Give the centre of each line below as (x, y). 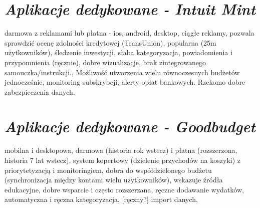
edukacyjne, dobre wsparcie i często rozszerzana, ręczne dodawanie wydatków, (124, 189)
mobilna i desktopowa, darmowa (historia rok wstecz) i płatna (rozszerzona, (121, 150)
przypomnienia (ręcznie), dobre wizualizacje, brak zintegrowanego (105, 62)
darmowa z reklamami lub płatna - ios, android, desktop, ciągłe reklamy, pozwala (129, 33)
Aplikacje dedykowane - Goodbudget (130, 126)
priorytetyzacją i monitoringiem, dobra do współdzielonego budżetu (108, 170)
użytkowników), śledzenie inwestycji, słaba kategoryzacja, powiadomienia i (118, 52)
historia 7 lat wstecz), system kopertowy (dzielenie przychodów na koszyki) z (123, 160)
